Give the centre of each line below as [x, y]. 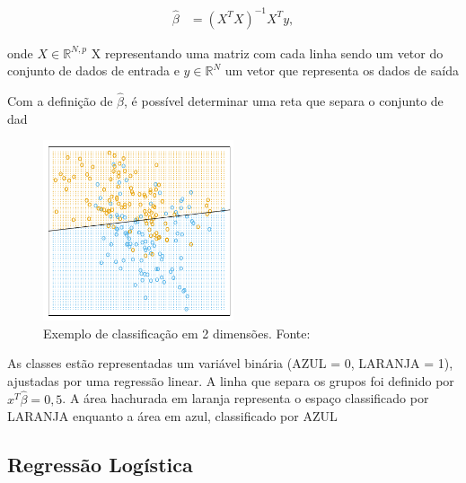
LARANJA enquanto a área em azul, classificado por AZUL [172, 416]
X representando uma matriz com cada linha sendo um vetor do [267, 53]
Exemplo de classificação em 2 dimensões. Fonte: [177, 333]
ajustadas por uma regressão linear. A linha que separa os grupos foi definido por [231, 380]
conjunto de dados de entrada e [93, 70]
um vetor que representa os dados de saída [342, 70]
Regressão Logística [100, 465]
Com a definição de [60, 100]
